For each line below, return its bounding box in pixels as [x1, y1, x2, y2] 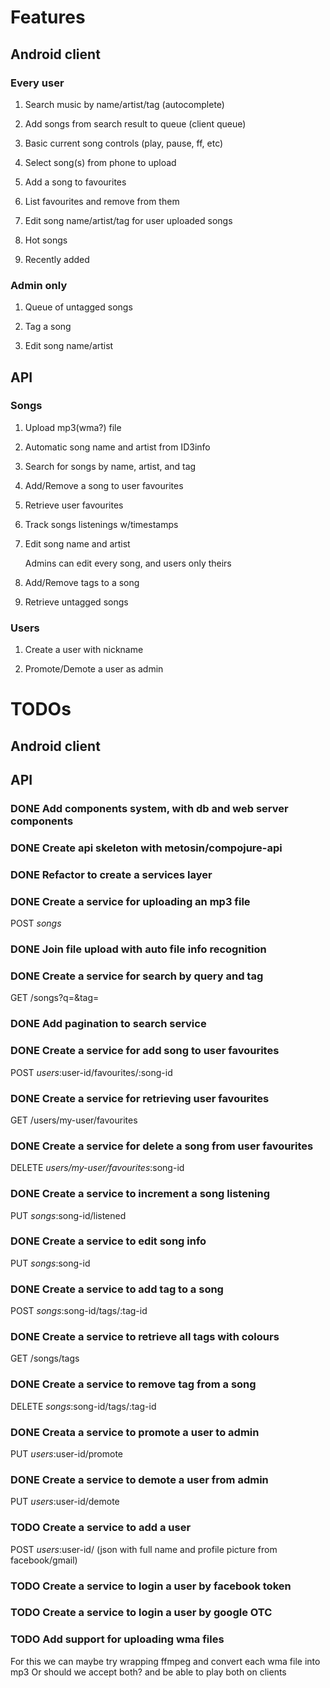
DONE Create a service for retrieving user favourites [10, 1091, 270, 1105]
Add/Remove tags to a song [24, 576, 140, 588]
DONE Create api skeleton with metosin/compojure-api [10, 841, 283, 855]
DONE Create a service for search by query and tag [10, 969, 264, 983]
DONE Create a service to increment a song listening [10, 1187, 271, 1201]
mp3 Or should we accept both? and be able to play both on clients [10, 1666, 287, 1678]
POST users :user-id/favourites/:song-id [10, 1066, 173, 1078]
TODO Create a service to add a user [10, 1521, 192, 1535]
